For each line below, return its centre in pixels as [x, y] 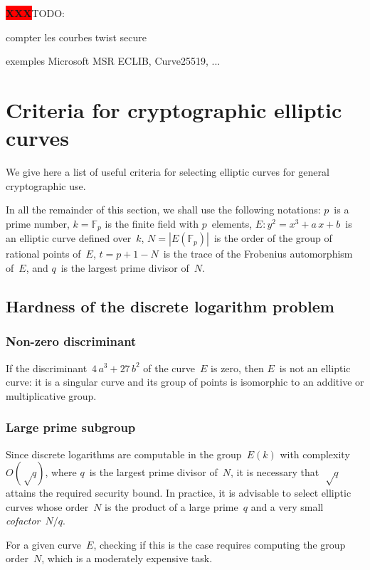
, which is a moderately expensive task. [127, 558]
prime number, [38, 223]
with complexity [315, 454]
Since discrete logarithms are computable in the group [124, 454]
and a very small [287, 506]
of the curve [169, 368]
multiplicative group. [51, 395]
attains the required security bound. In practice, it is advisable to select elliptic [179, 493]
